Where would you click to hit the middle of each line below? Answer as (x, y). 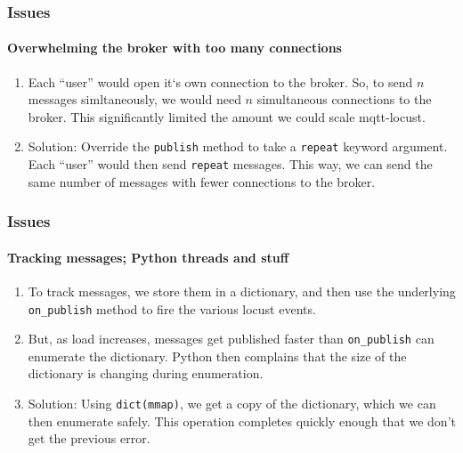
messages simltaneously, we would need (134, 99)
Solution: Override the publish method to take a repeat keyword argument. (238, 146)
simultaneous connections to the (344, 99)
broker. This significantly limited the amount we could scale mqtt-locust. (227, 116)
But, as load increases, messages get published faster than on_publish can (231, 339)
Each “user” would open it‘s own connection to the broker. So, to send (220, 81)
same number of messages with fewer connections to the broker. (202, 181)
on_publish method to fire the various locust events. (172, 308)
